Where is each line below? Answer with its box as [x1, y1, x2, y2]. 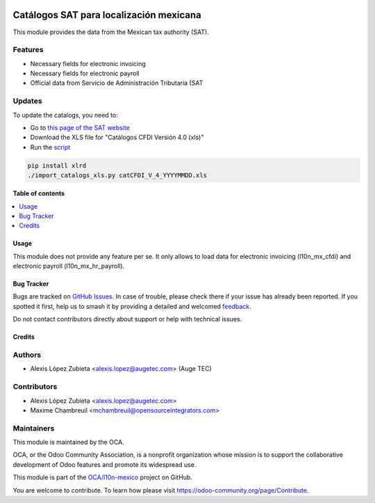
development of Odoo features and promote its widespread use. [12, 460, 197, 469]
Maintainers [12, 423, 55, 433]
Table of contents [12, 189, 65, 198]
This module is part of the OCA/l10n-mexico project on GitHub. [12, 473, 192, 481]
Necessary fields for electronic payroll [30, 70, 140, 78]
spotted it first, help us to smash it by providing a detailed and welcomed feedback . [12, 302, 251, 310]
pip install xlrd [27, 161, 87, 170]
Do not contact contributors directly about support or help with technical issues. [12, 315, 242, 324]
